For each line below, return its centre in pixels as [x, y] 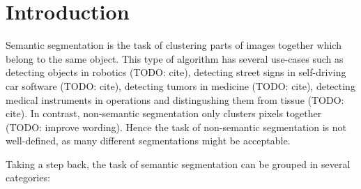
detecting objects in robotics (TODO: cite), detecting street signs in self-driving [176, 72]
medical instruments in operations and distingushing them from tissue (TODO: [175, 99]
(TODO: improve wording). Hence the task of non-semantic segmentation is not [176, 127]
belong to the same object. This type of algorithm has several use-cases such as [175, 58]
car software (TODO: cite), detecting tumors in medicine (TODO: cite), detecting [180, 85]
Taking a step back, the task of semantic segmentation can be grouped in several [178, 164]
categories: [28, 177]
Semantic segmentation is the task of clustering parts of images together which [174, 45]
